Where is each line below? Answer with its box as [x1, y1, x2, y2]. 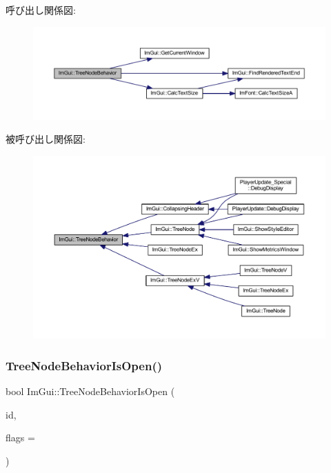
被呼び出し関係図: [6, 132, 86, 146]
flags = [6, 430, 35, 445]
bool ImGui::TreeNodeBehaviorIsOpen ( [6, 383, 175, 398]
